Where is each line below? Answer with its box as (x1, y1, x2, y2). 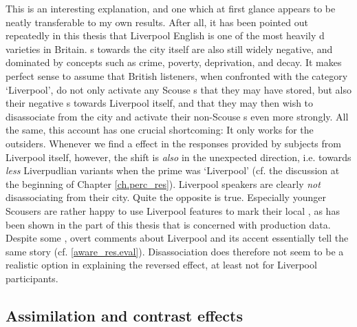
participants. (6, 271, 58, 285)
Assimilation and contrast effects (6, 304, 243, 326)
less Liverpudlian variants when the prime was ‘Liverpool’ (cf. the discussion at (6, 163, 340, 178)
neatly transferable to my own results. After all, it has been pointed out (6, 14, 308, 29)
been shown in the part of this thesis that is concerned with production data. (6, 217, 331, 231)
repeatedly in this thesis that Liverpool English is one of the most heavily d (6, 28, 325, 43)
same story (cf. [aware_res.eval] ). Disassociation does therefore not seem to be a (6, 244, 344, 258)
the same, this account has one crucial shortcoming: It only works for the (6, 123, 314, 137)
